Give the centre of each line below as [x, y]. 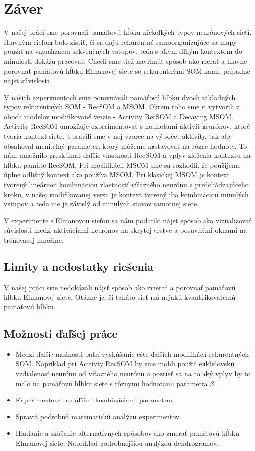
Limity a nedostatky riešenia [79, 266]
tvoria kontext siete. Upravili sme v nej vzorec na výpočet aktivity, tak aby [118, 136]
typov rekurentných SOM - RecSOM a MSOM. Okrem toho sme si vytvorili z [122, 107]
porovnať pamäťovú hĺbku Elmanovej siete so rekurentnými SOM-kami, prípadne [127, 71]
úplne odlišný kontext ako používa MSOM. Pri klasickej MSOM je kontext [117, 175]
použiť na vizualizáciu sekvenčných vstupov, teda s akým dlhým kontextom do [123, 51]
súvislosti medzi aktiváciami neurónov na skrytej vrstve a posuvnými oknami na [126, 230]
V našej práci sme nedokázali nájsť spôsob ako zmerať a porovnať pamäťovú [120, 287]
